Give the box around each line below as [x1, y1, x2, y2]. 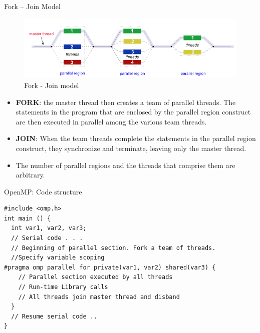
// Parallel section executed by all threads [18, 273, 173, 281]
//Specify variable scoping [11, 254, 105, 261]
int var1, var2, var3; [11, 224, 87, 232]
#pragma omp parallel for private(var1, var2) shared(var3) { [4, 263, 216, 271]
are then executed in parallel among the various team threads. [16, 116, 207, 126]
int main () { [4, 214, 51, 222]
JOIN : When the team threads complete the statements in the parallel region [16, 133, 256, 143]
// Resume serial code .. [11, 312, 98, 320]
